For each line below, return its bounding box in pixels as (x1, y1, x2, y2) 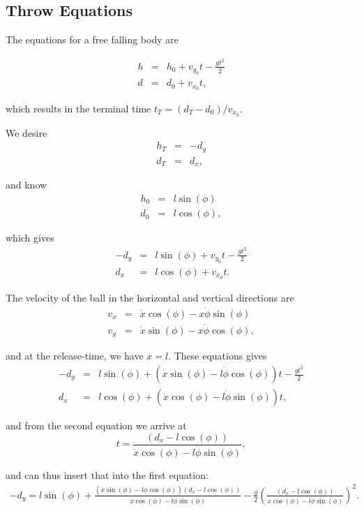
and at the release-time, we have (6, 348, 144, 363)
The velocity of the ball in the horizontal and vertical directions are (6, 290, 294, 304)
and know (6, 177, 47, 192)
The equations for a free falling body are (6, 32, 179, 47)
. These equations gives (168, 348, 267, 363)
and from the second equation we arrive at (6, 418, 187, 433)
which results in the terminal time (6, 101, 151, 115)
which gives (6, 230, 54, 245)
